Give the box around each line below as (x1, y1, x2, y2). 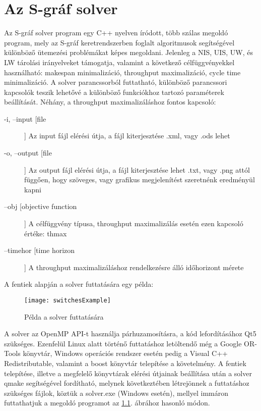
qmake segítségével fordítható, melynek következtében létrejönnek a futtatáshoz (4, 378, 249, 388)
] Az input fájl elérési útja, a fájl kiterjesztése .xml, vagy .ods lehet (24, 130, 230, 141)
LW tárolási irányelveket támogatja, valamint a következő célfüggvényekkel (4, 57, 235, 67)
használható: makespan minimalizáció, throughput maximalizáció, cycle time (4, 67, 241, 77)
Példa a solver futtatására (24, 311, 104, 322)
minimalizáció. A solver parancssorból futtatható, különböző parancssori (4, 77, 227, 87)
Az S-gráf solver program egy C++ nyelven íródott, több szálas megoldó (4, 27, 228, 38)
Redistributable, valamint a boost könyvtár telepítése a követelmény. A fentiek (4, 358, 246, 369)
